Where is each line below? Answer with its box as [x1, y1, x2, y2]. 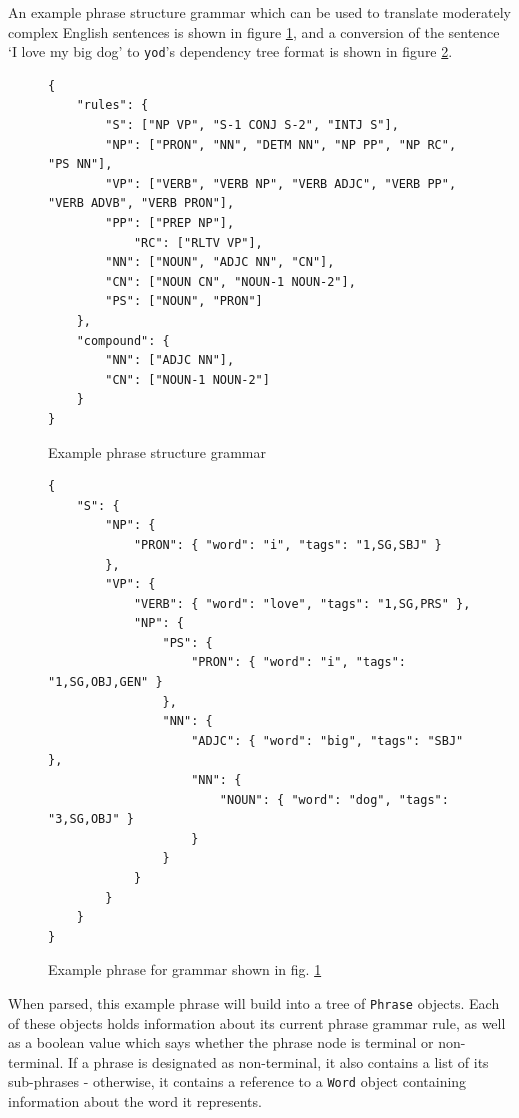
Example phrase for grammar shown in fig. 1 [48, 959, 322, 980]
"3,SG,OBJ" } [48, 812, 134, 827]
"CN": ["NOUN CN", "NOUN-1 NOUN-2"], [105, 274, 356, 289]
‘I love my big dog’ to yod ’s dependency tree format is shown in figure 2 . [8, 41, 453, 62]
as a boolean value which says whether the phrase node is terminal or [8, 1032, 434, 1053]
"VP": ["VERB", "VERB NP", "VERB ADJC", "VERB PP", [105, 176, 457, 191]
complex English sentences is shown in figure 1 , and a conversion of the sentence [8, 21, 500, 42]
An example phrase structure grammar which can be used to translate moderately [8, 2, 512, 22]
